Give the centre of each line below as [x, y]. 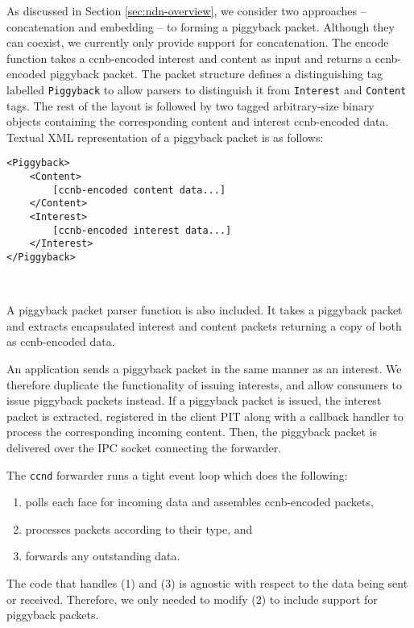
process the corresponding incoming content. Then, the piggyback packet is [192, 432]
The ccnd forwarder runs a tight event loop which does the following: [177, 474]
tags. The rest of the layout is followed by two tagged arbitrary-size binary [190, 105]
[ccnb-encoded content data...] [139, 190]
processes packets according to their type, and [139, 528]
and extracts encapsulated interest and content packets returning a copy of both [204, 325]
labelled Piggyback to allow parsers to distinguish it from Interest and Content [207, 89]
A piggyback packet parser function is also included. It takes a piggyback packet [205, 310]
